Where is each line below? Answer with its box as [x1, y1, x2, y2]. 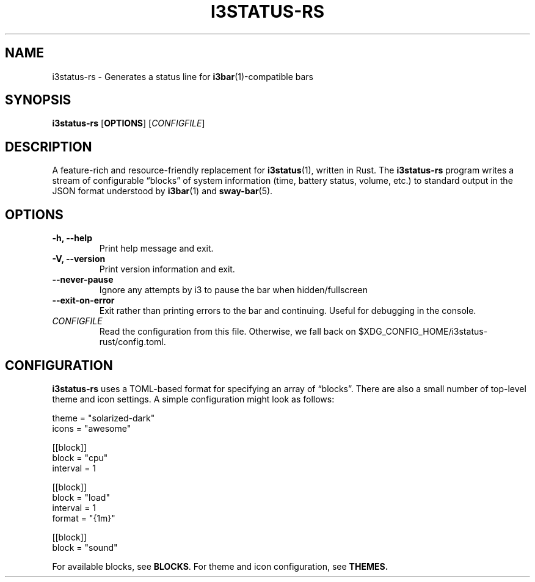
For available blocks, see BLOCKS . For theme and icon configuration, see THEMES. [52, 561, 388, 572]
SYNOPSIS [5, 92, 71, 108]
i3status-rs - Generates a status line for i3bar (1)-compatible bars [52, 71, 313, 82]
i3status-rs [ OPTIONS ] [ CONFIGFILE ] [52, 118, 205, 129]
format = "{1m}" [52, 512, 115, 523]
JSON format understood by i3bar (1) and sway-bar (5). [52, 186, 273, 197]
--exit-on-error [52, 295, 115, 306]
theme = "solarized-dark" [52, 412, 155, 423]
